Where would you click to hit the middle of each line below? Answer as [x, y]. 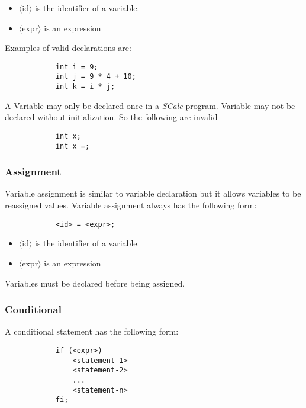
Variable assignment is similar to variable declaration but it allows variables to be [153, 193]
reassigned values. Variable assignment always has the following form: [131, 205]
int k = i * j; [85, 87]
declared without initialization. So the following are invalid [111, 117]
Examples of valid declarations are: [68, 48]
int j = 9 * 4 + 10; [96, 77]
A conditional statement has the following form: [92, 331]
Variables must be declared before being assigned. [95, 283]
